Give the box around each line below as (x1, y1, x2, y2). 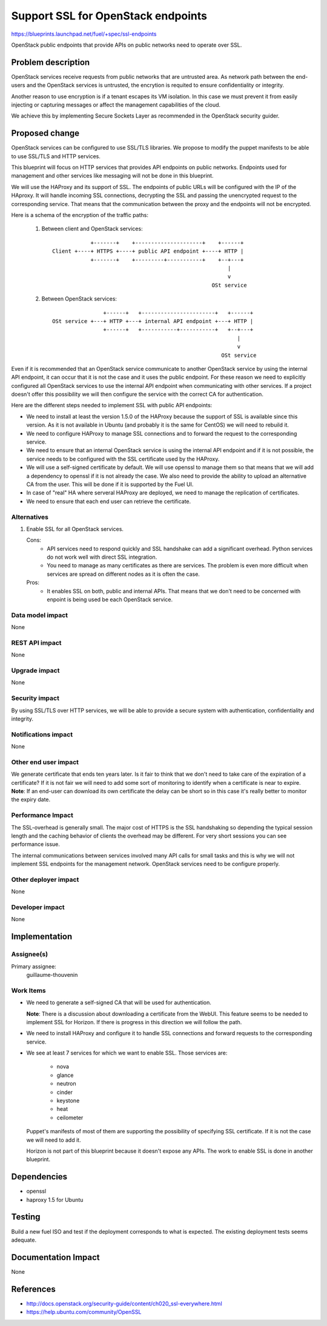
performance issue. (11, 841, 61, 848)
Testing (11, 1212, 41, 1222)
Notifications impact (11, 730, 73, 739)
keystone (56, 1097, 80, 1104)
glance (56, 1071, 74, 1079)
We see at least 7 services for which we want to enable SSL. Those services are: (26, 1049, 228, 1057)
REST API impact (11, 638, 62, 647)
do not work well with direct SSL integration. (47, 553, 157, 561)
